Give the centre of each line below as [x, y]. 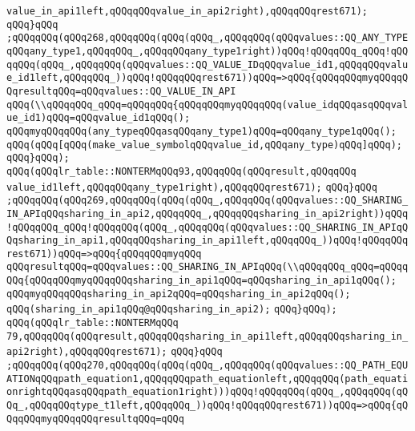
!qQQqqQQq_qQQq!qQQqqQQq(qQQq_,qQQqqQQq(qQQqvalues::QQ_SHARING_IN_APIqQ [207, 227]
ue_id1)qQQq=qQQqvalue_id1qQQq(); [99, 118]
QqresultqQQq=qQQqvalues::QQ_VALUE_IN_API [121, 91]
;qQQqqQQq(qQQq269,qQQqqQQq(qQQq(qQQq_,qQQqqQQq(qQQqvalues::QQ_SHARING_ [207, 201]
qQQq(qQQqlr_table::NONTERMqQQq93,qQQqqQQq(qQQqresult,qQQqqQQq [181, 171]
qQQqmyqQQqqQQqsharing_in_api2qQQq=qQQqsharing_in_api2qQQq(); [179, 294]
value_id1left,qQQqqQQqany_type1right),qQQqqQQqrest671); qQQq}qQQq [192, 187]
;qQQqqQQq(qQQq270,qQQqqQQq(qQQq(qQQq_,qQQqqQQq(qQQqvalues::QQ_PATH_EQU [207, 366]
